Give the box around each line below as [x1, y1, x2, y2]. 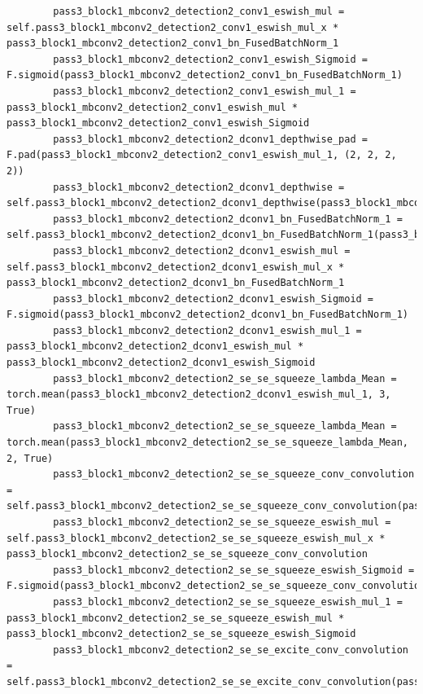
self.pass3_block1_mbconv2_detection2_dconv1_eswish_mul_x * [7, 261, 345, 273]
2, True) [7, 452, 54, 464]
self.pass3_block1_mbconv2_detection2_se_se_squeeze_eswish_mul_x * [7, 532, 386, 544]
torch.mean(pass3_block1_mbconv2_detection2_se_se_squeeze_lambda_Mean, [7, 437, 408, 449]
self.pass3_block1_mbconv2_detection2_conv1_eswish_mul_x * [7, 21, 339, 33]
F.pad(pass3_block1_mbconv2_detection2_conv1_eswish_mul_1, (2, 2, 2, [7, 149, 397, 161]
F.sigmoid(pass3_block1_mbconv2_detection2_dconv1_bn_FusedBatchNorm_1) [7, 309, 408, 321]
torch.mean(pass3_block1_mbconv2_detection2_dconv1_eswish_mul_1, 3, [7, 389, 391, 401]
